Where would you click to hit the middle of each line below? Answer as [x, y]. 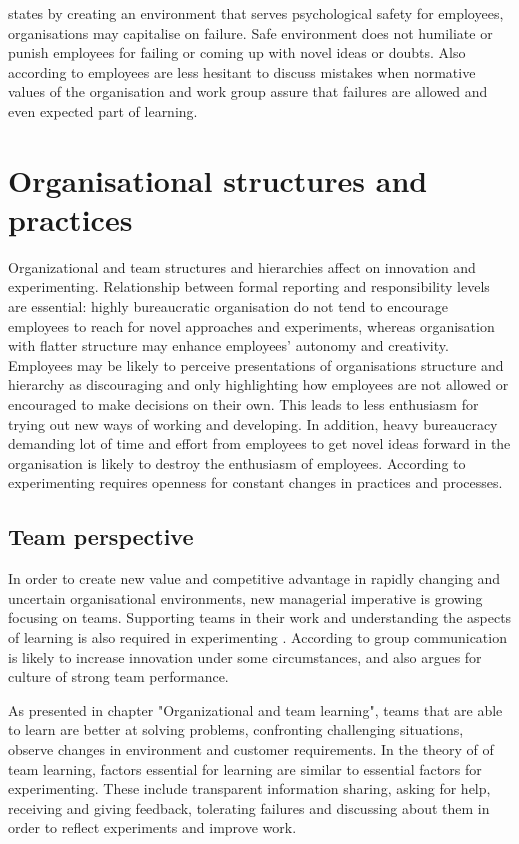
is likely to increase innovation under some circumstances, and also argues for [245, 656]
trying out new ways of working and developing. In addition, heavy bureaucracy [253, 423]
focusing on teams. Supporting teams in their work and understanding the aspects [260, 617]
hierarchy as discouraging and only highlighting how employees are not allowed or [258, 384]
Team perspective [101, 536]
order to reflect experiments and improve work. [152, 827]
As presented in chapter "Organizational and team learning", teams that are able [255, 709]
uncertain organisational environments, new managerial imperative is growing [245, 597]
